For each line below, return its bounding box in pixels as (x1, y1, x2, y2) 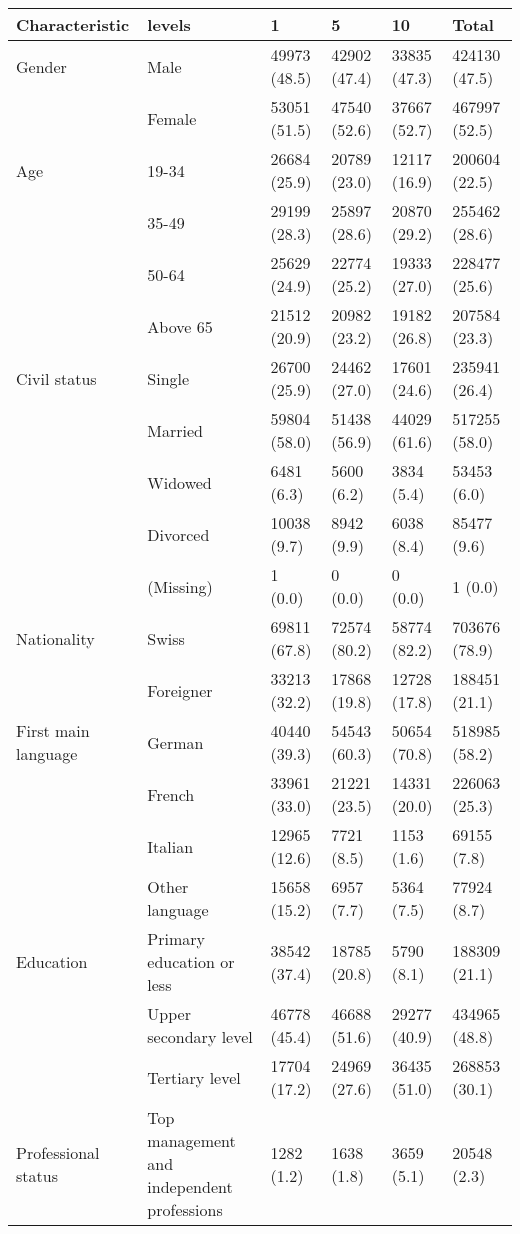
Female (147, 106, 197, 130)
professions (147, 1198, 223, 1221)
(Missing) (147, 574, 213, 598)
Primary (147, 927, 205, 950)
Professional (16, 1140, 100, 1164)
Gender (16, 54, 67, 78)
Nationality (16, 626, 95, 650)
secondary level (147, 1025, 253, 1048)
